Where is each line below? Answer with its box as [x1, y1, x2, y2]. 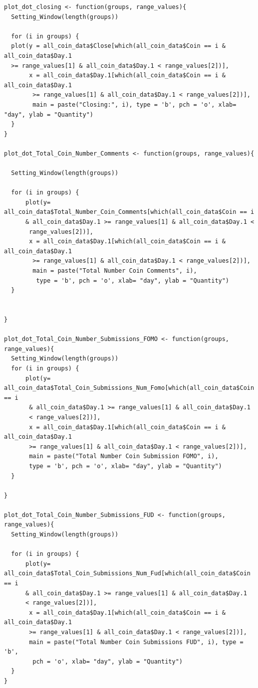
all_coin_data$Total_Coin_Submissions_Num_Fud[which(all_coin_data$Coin [4, 570, 251, 577]
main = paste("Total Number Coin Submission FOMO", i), [29, 453, 219, 460]
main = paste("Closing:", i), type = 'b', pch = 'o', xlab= [32, 101, 237, 108]
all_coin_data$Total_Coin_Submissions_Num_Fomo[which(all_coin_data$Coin [4, 384, 255, 392]
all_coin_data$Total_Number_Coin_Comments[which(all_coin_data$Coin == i [4, 208, 255, 216]
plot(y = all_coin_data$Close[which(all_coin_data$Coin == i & [11, 42, 226, 50]
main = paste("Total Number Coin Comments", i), [32, 267, 197, 275]
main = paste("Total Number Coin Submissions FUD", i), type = [29, 638, 244, 646]
